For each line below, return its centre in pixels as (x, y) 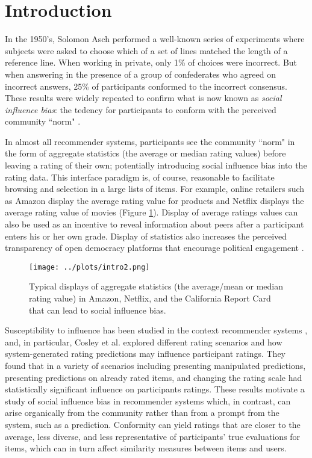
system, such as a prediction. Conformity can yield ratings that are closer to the (153, 424)
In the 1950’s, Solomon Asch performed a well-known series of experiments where (155, 39)
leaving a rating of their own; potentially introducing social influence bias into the (156, 165)
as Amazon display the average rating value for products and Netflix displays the (154, 200)
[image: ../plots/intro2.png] (89, 267)
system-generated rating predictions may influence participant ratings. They (145, 354)
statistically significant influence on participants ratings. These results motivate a (155, 389)
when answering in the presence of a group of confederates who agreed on (140, 74)
